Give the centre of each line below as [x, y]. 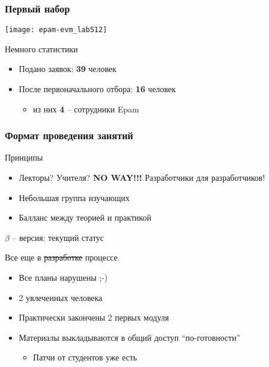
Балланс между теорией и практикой [85, 217]
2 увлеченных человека [60, 297]
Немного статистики [41, 48]
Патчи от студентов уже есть [85, 357]
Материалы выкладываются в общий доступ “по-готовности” [129, 337]
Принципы [24, 157]
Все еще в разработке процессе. [62, 257]
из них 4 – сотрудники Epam [86, 109]
